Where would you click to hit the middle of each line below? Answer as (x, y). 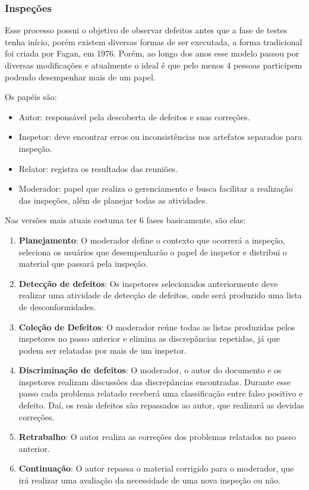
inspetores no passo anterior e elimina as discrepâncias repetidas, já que (149, 338)
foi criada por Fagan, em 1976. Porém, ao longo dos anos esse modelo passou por (152, 53)
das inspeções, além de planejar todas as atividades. (113, 200)
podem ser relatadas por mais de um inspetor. (103, 350)
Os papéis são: (31, 97)
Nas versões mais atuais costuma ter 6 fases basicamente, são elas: (125, 220)
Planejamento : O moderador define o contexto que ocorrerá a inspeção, (152, 240)
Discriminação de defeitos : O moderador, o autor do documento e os (150, 370)
